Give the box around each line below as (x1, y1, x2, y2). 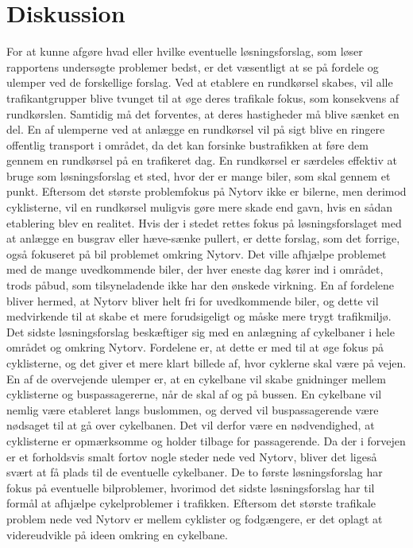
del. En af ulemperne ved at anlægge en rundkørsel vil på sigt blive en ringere (6, 121, 385, 138)
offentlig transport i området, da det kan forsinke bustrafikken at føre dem (6, 136, 369, 153)
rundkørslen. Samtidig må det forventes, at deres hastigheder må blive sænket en (6, 105, 399, 122)
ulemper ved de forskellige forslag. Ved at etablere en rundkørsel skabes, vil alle (6, 74, 393, 91)
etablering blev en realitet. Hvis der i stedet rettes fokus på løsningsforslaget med (6, 214, 402, 231)
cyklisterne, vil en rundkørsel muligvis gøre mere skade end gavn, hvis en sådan (6, 199, 392, 216)
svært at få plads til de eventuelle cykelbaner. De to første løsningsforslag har (6, 464, 383, 480)
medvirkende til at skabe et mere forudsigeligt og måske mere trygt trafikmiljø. (6, 308, 392, 325)
